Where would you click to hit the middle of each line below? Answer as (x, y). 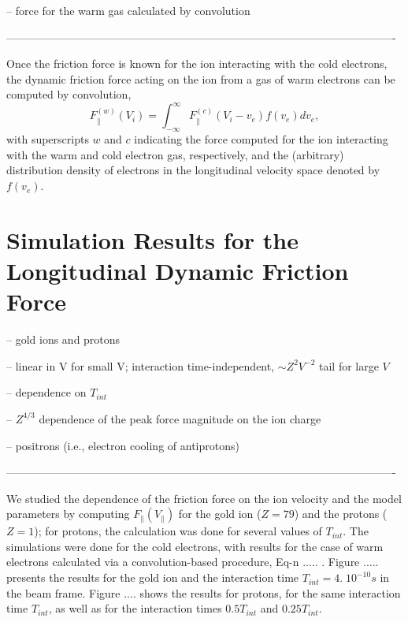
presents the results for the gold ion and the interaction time (153, 577)
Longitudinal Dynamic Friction (178, 271)
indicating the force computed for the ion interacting (261, 139)
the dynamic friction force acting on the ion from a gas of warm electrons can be (201, 78)
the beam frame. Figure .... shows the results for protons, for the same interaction (204, 592)
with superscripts (48, 139)
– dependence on (46, 392)
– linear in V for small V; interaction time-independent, (141, 365)
